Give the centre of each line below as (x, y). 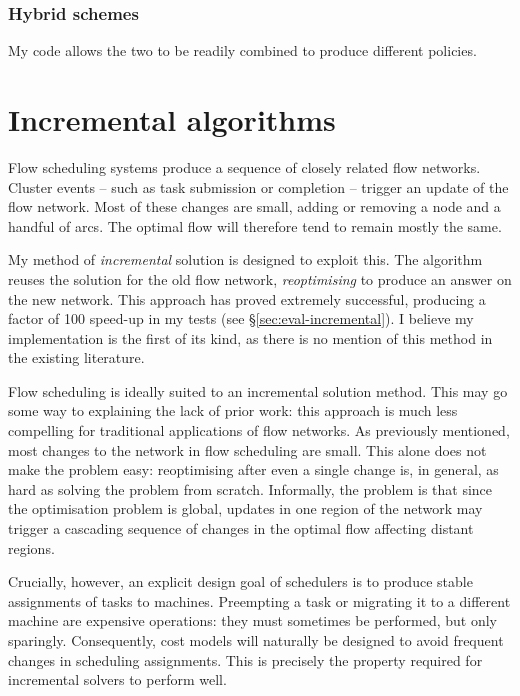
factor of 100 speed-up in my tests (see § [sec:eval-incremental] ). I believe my (241, 318)
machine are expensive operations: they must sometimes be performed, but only (252, 620)
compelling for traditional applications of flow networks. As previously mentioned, (259, 430)
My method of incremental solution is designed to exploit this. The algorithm (245, 259)
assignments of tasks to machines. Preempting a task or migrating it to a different (259, 600)
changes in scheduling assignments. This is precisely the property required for (245, 659)
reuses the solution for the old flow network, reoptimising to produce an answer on (260, 278)
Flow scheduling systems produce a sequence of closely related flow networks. (244, 166)
